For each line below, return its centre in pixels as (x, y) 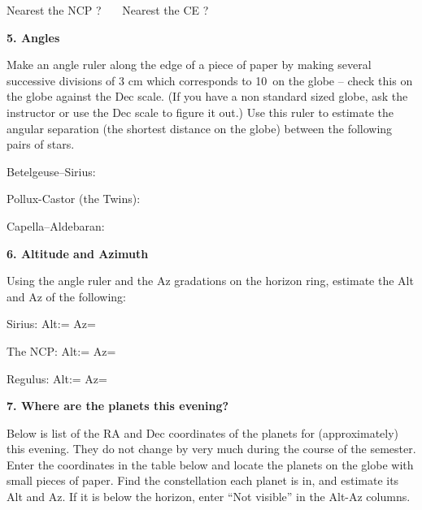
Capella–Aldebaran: (56, 225)
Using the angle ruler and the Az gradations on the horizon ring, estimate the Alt (210, 281)
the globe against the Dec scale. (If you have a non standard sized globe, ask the (207, 96)
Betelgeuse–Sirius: (51, 171)
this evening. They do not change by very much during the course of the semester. (211, 449)
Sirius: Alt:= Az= (51, 324)
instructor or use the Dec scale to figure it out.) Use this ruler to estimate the (200, 112)
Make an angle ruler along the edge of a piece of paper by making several (189, 65)
